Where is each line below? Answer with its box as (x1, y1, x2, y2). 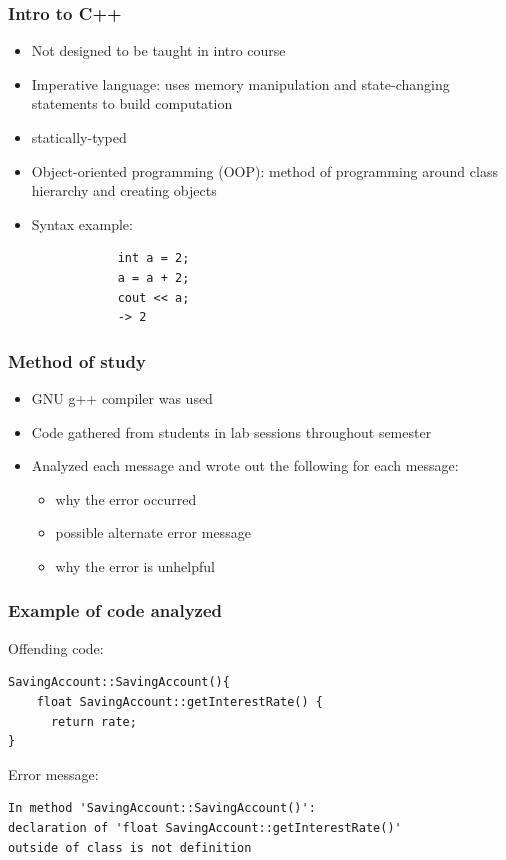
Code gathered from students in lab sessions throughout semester (31, 421, 432, 442)
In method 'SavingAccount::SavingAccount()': (8, 801, 316, 816)
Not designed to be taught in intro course (31, 40, 286, 61)
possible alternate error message (55, 522, 251, 543)
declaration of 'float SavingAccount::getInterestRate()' (8, 820, 402, 835)
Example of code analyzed (8, 598, 223, 623)
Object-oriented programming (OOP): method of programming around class (31, 160, 498, 181)
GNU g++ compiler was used (31, 387, 213, 408)
